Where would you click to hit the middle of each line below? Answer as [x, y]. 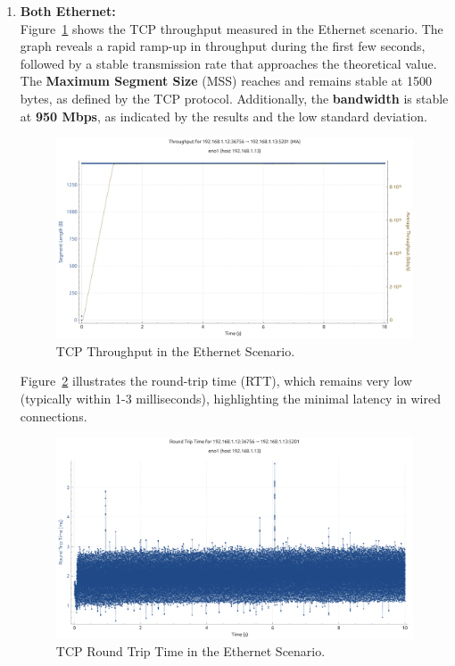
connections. [54, 416]
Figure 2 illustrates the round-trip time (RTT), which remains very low [216, 381]
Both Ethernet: [68, 11]
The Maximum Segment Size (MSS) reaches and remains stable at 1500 [226, 81]
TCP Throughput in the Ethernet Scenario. [175, 350]
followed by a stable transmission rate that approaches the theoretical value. [228, 63]
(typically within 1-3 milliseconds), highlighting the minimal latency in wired [230, 399]
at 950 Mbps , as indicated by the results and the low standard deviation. [223, 116]
